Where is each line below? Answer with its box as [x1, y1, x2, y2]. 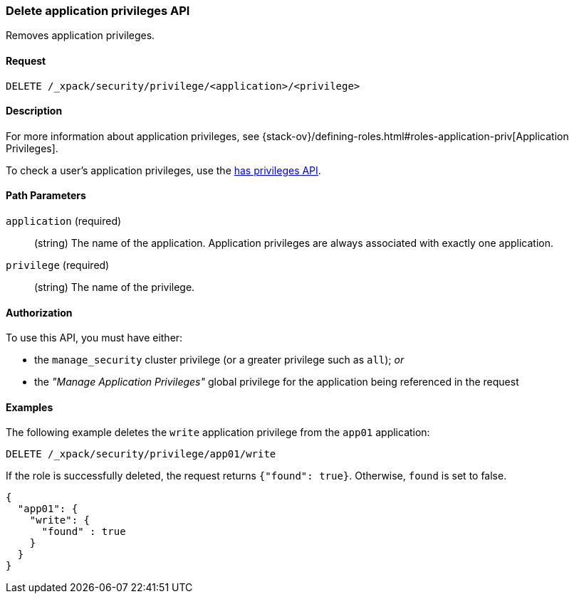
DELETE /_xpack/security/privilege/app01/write [6, 448, 276, 460]
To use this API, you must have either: [6, 332, 183, 344]
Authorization [6, 306, 73, 319]
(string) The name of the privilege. [34, 281, 195, 294]
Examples [6, 401, 53, 413]
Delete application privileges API [6, 4, 190, 18]
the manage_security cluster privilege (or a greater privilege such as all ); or [34, 354, 405, 366]
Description [6, 105, 63, 117]
